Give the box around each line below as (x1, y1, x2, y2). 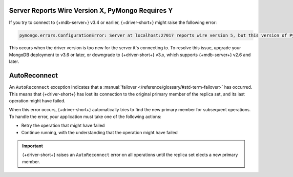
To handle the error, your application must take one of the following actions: (9, 114, 162, 119)
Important (22, 143, 43, 149)
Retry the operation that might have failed (21, 122, 105, 129)
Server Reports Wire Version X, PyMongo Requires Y (9, 6, 173, 15)
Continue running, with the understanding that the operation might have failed (21, 129, 178, 135)
